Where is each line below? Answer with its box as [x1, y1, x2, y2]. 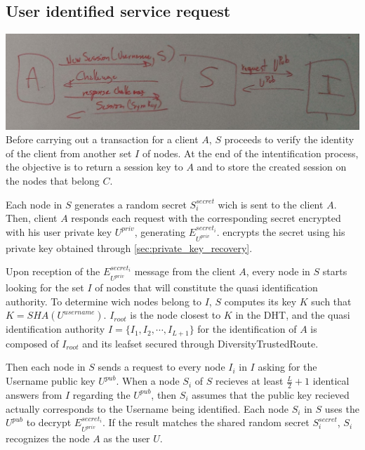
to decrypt [26, 415, 72, 430]
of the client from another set [6, 145, 132, 160]
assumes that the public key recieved [192, 387, 350, 402]
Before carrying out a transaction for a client [6, 132, 199, 147]
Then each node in [6, 359, 86, 374]
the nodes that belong [6, 173, 100, 187]
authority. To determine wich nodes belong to [6, 293, 202, 308]
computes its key [224, 293, 297, 308]
